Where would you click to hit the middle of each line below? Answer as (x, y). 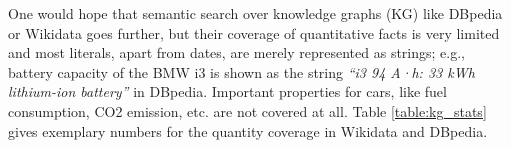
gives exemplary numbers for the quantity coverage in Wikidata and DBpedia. (248, 130)
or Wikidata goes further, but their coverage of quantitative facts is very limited (254, 32)
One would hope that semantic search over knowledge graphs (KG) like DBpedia (255, 13)
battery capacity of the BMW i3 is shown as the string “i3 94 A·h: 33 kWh (241, 71)
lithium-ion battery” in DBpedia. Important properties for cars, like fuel (227, 91)
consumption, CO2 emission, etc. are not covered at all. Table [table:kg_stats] (247, 110)
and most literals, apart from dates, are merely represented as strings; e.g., (236, 52)
